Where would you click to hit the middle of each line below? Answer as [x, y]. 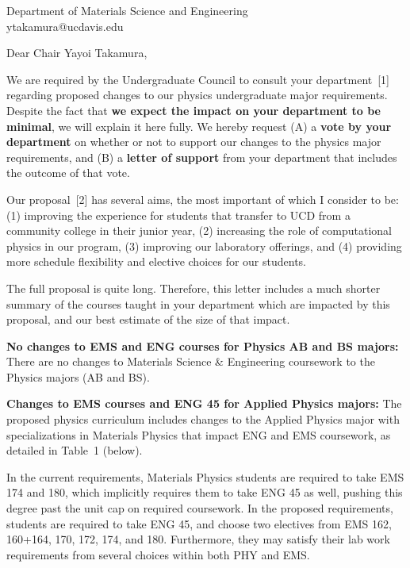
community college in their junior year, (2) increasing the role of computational [199, 230]
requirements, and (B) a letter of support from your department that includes [202, 157]
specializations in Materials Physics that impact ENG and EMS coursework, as [199, 434]
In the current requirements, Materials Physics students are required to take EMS [205, 476]
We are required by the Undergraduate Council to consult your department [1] [198, 79]
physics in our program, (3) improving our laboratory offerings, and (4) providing [204, 246]
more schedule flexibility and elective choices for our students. [157, 261]
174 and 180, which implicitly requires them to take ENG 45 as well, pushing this [205, 492]
